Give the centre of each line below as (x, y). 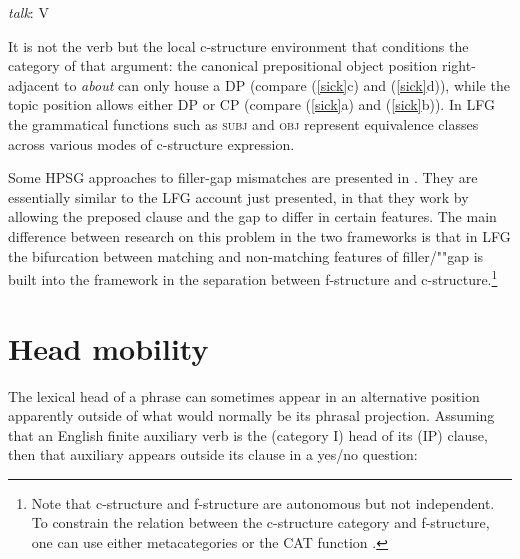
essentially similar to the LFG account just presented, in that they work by (238, 196)
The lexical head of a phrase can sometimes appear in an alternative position (244, 395)
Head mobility (108, 347)
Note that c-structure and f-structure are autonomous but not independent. (263, 502)
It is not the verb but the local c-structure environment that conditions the (238, 45)
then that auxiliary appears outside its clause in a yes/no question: (213, 454)
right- (458, 65)
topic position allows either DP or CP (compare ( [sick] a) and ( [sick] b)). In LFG (251, 104)
